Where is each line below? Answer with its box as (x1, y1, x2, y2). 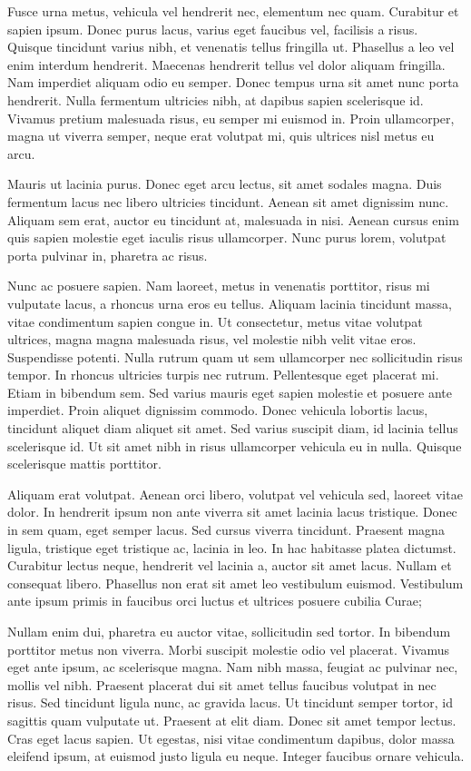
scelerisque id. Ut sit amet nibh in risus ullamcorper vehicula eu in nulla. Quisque (7, 436, 462, 455)
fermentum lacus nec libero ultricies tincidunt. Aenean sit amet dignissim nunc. (7, 192, 449, 211)
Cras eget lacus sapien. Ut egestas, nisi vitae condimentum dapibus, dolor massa (7, 728, 455, 747)
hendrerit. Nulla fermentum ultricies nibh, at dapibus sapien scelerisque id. (7, 90, 424, 109)
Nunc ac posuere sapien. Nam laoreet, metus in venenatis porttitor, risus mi (7, 276, 430, 295)
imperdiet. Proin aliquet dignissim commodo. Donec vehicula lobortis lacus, (7, 400, 428, 420)
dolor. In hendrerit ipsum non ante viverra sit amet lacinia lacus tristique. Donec (7, 502, 457, 521)
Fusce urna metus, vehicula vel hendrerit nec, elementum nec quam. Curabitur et (7, 2, 459, 20)
